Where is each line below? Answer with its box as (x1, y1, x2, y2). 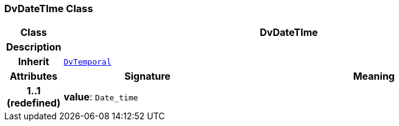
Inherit (18, 55, 49, 68)
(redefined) (7, 97, 61, 110)
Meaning (353, 70, 395, 83)
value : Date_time (63, 91, 138, 103)
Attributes (10, 70, 58, 83)
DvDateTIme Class (4, 2, 93, 15)
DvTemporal (63, 57, 111, 66)
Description (6, 41, 62, 54)
